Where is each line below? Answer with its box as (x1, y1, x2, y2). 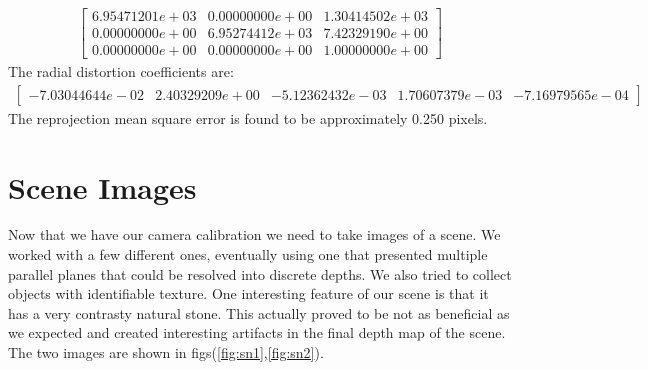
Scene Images (8, 166, 197, 207)
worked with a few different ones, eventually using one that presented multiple (8, 244, 488, 265)
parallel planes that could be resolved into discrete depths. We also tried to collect (8, 263, 512, 284)
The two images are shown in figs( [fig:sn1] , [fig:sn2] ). (8, 342, 324, 363)
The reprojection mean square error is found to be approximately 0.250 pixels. (8, 107, 488, 128)
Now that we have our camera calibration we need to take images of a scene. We (8, 224, 501, 245)
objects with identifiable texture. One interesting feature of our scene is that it (8, 283, 489, 304)
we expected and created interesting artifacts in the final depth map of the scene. (8, 322, 506, 343)
